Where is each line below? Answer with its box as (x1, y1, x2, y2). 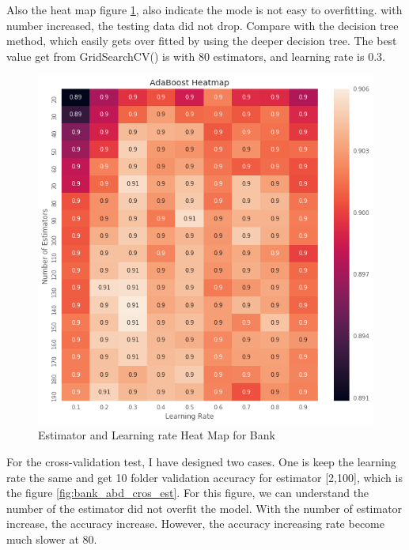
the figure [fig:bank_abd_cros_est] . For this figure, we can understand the (6, 484, 369, 501)
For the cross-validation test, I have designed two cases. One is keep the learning (6, 453, 396, 469)
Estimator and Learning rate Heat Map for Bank (38, 427, 275, 443)
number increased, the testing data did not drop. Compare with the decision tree (6, 17, 399, 33)
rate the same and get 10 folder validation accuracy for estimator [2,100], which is (6, 469, 403, 485)
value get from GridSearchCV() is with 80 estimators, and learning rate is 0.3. (6, 47, 385, 64)
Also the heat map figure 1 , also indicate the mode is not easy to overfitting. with (6, 2, 403, 17)
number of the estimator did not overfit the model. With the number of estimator (6, 499, 403, 516)
